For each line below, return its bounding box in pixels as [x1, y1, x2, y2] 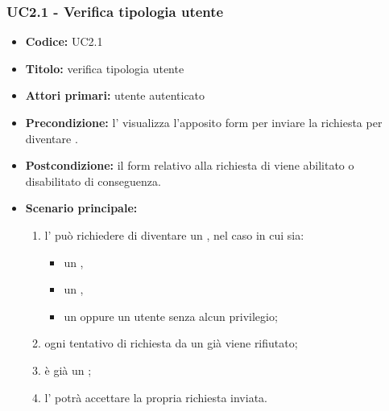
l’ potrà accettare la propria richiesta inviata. [44, 388, 267, 405]
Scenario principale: [25, 199, 138, 216]
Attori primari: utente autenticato [25, 87, 205, 104]
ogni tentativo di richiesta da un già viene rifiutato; [44, 335, 298, 351]
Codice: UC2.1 [25, 33, 103, 50]
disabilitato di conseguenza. [25, 172, 161, 189]
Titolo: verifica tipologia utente [25, 60, 184, 76]
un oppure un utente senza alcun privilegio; [64, 307, 278, 324]
